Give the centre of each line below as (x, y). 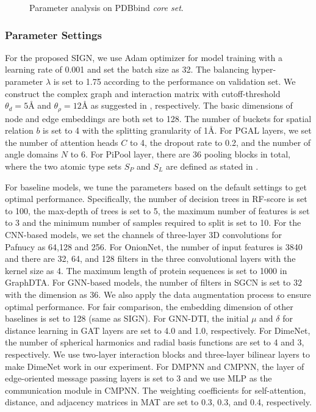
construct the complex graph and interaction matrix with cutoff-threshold (143, 93)
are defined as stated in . (212, 166)
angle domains (32, 154)
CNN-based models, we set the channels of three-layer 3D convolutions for (144, 234)
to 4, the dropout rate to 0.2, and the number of (220, 142)
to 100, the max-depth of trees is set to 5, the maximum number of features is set (157, 210)
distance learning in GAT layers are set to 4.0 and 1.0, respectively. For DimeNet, (158, 330)
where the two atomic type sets (63, 166)
